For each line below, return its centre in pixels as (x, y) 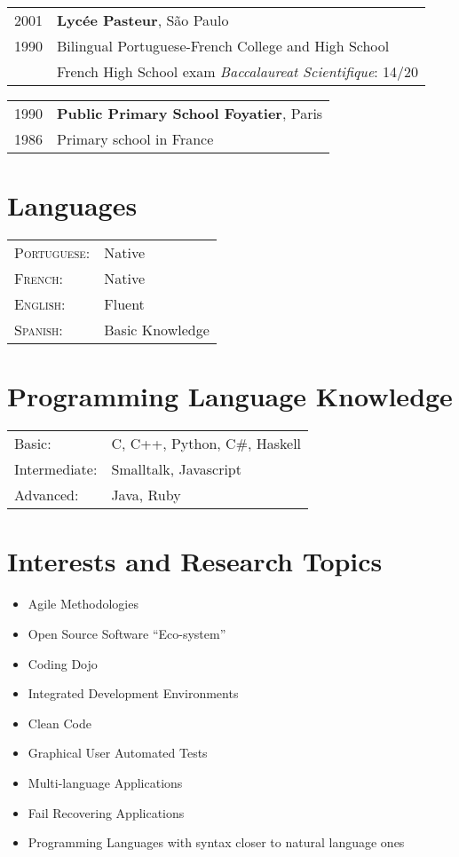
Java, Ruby (146, 495)
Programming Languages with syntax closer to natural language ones (216, 842)
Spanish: (39, 330)
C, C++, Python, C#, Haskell (206, 444)
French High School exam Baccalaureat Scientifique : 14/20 (238, 71)
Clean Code (59, 723)
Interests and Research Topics (195, 561)
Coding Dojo (63, 663)
